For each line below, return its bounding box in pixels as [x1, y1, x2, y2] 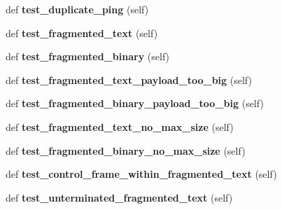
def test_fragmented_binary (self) [6, 49, 170, 64]
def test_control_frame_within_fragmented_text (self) [6, 167, 277, 181]
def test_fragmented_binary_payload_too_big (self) [6, 96, 264, 111]
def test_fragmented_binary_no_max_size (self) [6, 143, 246, 157]
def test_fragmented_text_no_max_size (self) [6, 119, 234, 134]
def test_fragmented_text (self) [6, 25, 158, 40]
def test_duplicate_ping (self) [6, 2, 149, 16]
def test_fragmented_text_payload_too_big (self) [6, 72, 252, 87]
